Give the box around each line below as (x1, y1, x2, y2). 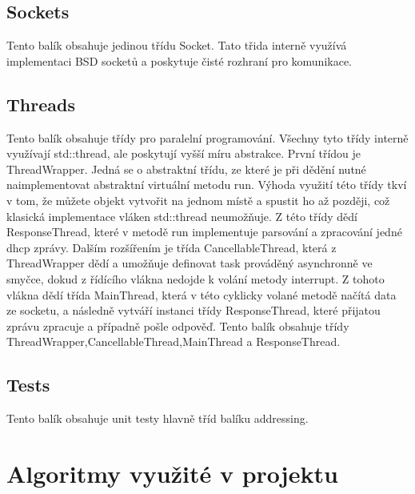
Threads (6, 91, 75, 116)
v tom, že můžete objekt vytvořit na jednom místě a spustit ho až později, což (6, 191, 390, 208)
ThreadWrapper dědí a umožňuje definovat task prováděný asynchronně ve (6, 255, 373, 271)
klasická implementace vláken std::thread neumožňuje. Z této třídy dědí (6, 207, 357, 224)
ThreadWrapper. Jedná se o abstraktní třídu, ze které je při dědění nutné (6, 160, 366, 177)
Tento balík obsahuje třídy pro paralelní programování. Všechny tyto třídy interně (6, 129, 409, 146)
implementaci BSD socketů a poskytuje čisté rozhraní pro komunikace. (6, 52, 352, 69)
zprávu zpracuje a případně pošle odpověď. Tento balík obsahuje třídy (6, 317, 349, 334)
